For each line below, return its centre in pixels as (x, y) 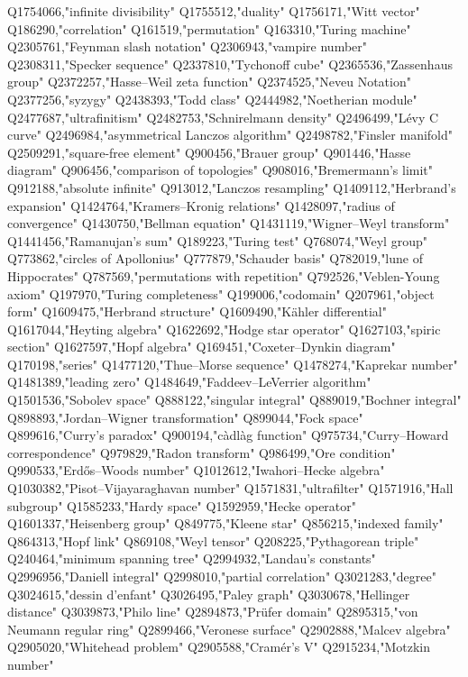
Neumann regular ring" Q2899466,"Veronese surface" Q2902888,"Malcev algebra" (229, 629)
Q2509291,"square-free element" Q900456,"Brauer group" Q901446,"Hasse (209, 152)
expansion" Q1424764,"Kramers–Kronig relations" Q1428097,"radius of (201, 205)
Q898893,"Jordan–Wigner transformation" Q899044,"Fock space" (185, 417)
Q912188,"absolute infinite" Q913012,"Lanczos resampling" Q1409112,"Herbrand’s (232, 187)
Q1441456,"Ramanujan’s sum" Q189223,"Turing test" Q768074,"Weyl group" (217, 240)
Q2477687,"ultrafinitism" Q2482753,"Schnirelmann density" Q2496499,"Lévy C (223, 117)
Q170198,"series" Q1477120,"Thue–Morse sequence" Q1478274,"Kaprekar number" (233, 364)
